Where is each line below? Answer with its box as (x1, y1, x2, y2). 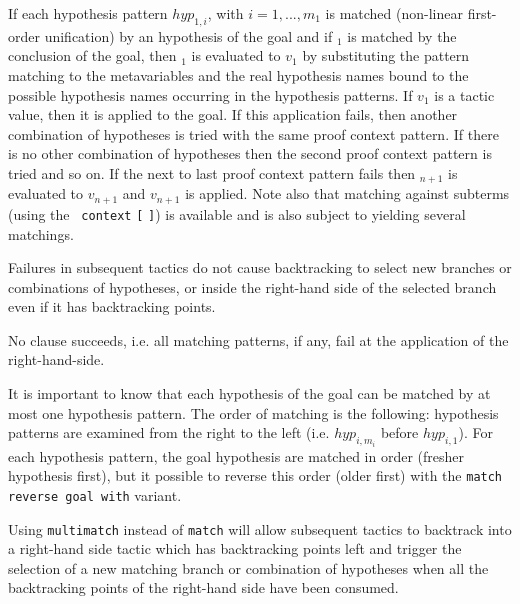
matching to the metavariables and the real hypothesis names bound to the (8, 64, 469, 85)
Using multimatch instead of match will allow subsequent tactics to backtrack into (8, 518, 512, 539)
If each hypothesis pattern (8, 3, 168, 23)
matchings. (8, 223, 74, 244)
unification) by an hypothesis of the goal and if (44, 25, 333, 46)
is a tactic (434, 84, 495, 105)
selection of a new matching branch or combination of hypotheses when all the (8, 557, 489, 578)
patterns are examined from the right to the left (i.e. (8, 422, 330, 443)
